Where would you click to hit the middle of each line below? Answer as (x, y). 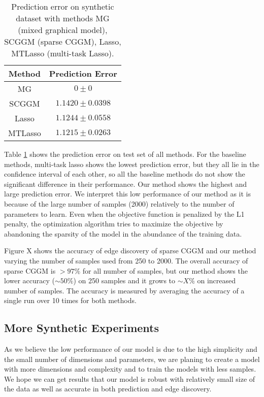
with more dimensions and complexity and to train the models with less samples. (130, 369)
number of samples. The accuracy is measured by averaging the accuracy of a (124, 290)
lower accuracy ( (30, 280)
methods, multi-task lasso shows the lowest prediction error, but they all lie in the (132, 164)
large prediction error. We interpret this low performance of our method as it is (127, 194)
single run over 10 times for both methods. (70, 300)
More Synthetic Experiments (82, 328)
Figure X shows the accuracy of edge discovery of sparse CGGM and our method (130, 251)
